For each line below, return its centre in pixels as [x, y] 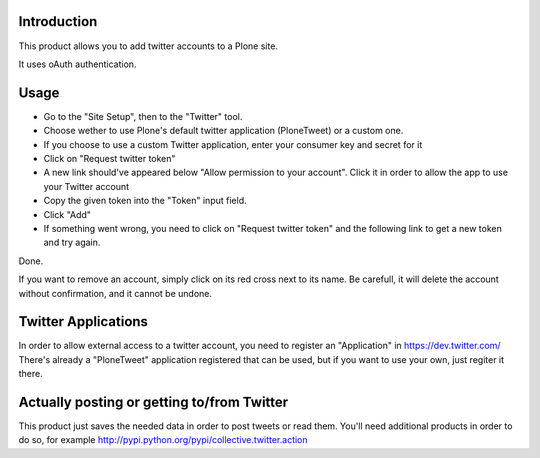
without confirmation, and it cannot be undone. [115, 293]
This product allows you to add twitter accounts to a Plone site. [148, 46]
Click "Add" [67, 214]
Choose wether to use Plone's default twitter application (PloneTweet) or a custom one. [223, 131]
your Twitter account [86, 186]
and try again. [72, 242]
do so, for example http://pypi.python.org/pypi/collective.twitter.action [163, 440]
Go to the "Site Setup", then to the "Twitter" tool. [143, 116]
